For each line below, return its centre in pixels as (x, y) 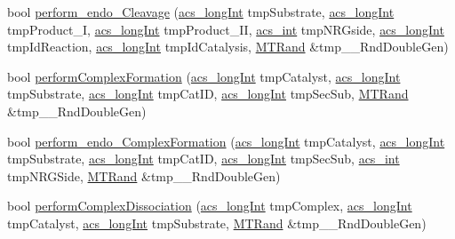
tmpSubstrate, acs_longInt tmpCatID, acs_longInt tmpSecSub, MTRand (208, 94)
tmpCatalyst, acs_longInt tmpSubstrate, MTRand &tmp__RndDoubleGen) (217, 223)
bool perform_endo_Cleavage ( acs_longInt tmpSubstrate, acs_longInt (201, 12)
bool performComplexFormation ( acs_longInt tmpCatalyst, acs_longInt (204, 76)
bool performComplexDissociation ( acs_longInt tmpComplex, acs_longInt (210, 206)
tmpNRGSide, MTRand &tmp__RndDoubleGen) (144, 175)
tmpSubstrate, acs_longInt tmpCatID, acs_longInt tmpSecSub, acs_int (204, 159)
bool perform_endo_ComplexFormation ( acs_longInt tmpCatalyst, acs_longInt (226, 141)
